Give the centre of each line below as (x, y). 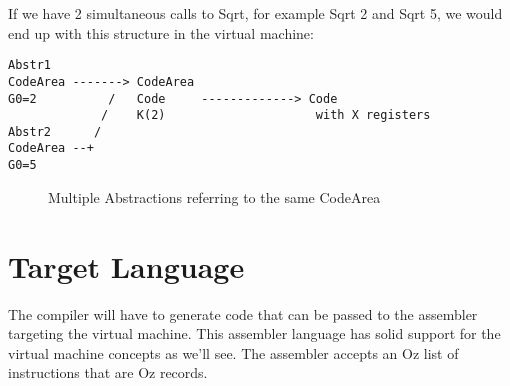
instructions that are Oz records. (108, 372)
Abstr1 (29, 65)
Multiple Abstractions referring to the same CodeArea (214, 196)
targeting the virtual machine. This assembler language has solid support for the (254, 333)
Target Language (126, 265)
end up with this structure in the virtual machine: (161, 32)
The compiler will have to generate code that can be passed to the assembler (243, 313)
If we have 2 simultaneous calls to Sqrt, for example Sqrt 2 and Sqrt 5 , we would (255, 13)
